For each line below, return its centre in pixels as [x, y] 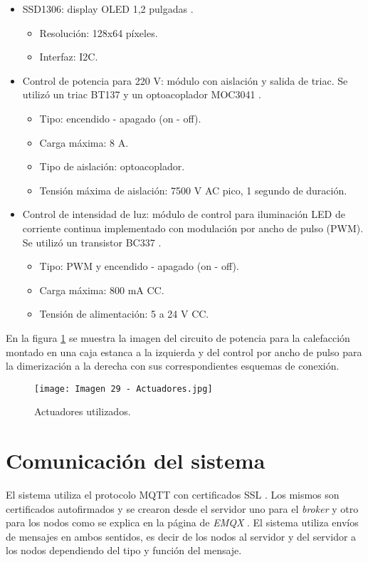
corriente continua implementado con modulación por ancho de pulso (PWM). [193, 228]
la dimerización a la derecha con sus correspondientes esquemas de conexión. [173, 366]
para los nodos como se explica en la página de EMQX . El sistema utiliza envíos [182, 522]
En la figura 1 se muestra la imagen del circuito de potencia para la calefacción [178, 337]
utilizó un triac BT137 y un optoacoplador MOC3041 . [142, 94]
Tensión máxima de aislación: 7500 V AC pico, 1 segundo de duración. [193, 190]
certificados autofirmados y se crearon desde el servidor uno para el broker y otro [182, 508]
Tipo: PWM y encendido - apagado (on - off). [139, 266]
